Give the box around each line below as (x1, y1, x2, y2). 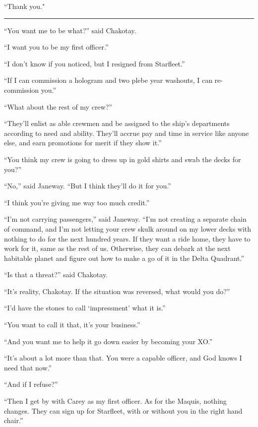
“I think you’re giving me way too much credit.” (4, 197, 150, 207)
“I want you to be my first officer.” (4, 42, 109, 52)
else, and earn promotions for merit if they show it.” (4, 137, 162, 148)
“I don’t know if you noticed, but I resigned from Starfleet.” (4, 58, 185, 68)
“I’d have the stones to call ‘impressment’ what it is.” (4, 303, 166, 313)
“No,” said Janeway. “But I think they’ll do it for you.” (4, 181, 171, 191)
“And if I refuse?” (4, 379, 58, 389)
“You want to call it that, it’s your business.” (4, 319, 140, 330)
